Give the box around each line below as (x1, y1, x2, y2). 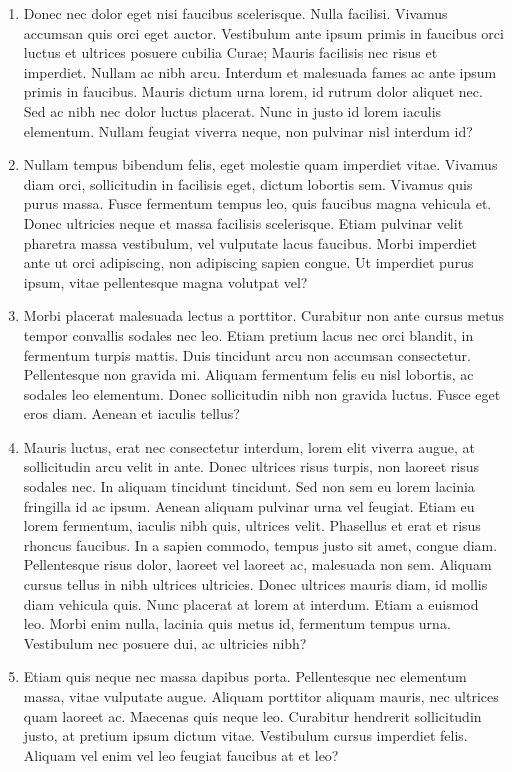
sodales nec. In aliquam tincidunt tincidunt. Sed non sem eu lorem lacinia (23, 476, 475, 497)
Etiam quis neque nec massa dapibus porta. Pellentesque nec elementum (23, 666, 467, 687)
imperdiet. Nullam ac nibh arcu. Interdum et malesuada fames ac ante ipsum (23, 61, 497, 82)
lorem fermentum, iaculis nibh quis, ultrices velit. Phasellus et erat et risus (23, 515, 481, 536)
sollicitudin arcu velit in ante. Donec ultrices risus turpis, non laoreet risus (23, 456, 480, 477)
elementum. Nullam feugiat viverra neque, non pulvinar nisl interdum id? (23, 120, 473, 141)
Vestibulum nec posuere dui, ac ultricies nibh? (23, 632, 307, 653)
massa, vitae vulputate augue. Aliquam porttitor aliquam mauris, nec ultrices (23, 686, 499, 706)
